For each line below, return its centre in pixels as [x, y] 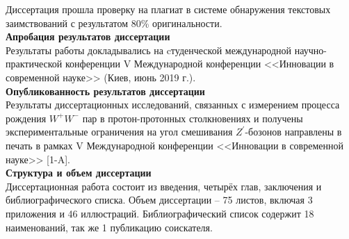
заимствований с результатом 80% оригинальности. [114, 23]
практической [34, 64]
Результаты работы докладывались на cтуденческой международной [149, 50]
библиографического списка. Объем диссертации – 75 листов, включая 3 [159, 200]
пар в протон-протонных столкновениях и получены [193, 118]
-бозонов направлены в [293, 132]
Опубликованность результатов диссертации [105, 91]
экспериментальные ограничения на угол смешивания [119, 132]
